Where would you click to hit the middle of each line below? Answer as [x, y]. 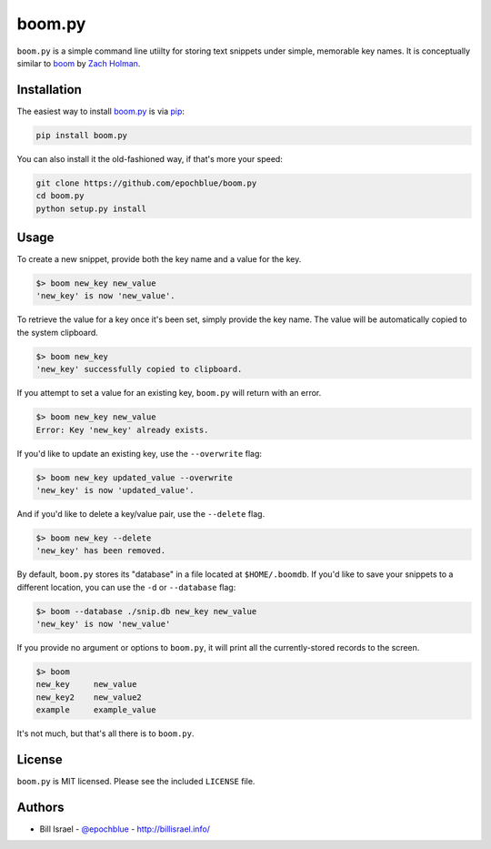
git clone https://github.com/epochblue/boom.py [146, 183]
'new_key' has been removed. [101, 551]
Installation [49, 90]
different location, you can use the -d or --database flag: [126, 587]
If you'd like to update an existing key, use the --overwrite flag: [140, 453]
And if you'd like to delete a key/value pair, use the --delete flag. [141, 513]
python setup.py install [91, 208]
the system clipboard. [58, 332]
